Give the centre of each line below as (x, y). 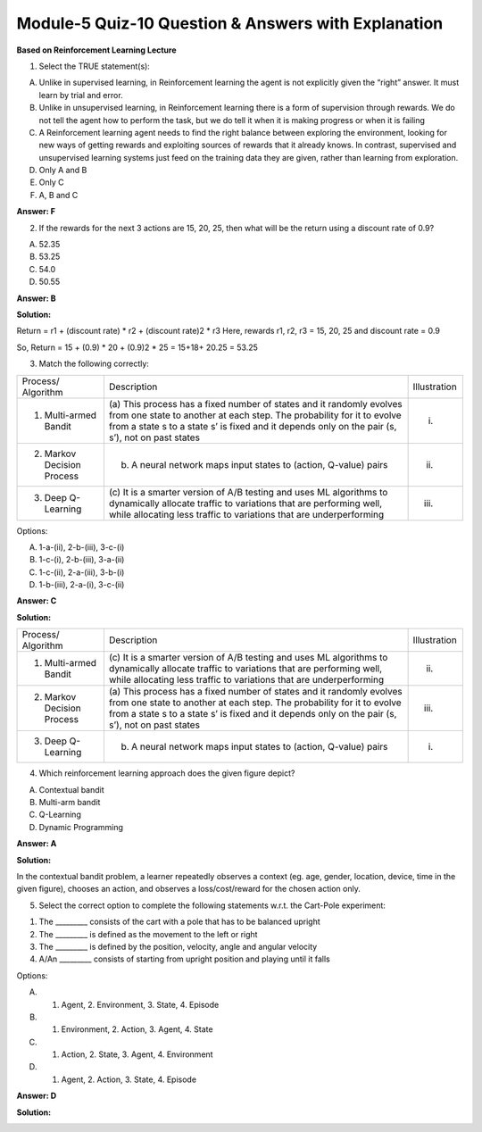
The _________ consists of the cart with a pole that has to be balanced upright (179, 922)
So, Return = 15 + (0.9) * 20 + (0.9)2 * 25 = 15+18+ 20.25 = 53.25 (137, 347)
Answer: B (37, 298)
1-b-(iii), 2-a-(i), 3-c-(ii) (82, 585)
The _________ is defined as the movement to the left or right (148, 934)
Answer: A (37, 844)
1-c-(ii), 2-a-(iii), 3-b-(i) (82, 572)
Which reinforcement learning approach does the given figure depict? (167, 773)
